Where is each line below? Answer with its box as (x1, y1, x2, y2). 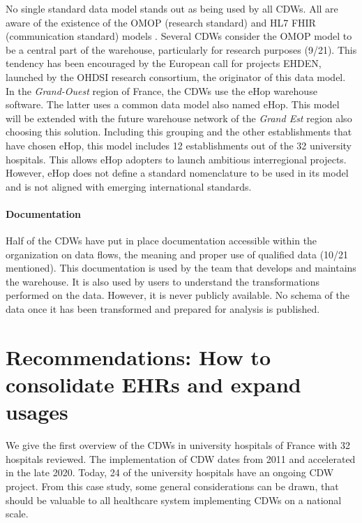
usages (6, 397, 68, 426)
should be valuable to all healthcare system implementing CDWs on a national (6, 492, 342, 507)
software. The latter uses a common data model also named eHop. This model (6, 97, 340, 112)
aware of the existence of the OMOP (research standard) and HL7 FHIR (6, 15, 316, 29)
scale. (6, 506, 29, 521)
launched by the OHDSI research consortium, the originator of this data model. (6, 69, 346, 84)
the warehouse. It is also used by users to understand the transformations (6, 274, 320, 288)
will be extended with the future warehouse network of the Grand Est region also (6, 110, 352, 125)
